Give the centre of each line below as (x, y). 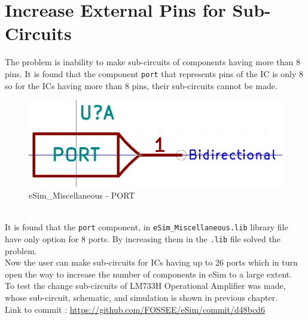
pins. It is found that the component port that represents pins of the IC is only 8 (154, 73)
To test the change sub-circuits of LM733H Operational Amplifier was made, (145, 286)
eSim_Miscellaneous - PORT (82, 195)
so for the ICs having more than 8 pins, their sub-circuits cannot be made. (141, 85)
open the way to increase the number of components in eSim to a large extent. (149, 274)
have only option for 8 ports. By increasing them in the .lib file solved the (143, 239)
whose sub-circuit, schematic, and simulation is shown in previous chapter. (141, 298)
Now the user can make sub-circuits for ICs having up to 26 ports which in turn (151, 262)
